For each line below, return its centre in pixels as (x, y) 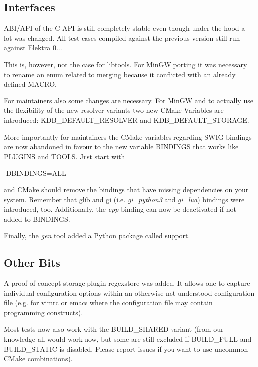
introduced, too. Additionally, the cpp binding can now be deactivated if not (120, 209)
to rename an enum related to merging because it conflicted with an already (120, 74)
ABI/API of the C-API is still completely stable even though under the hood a (125, 28)
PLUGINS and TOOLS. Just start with (65, 156)
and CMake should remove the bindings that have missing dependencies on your (126, 189)
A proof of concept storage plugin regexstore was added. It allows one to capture (127, 283)
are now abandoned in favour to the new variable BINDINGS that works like (121, 146)
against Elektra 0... (33, 47)
